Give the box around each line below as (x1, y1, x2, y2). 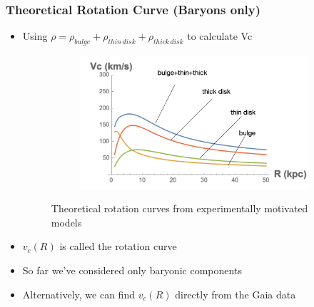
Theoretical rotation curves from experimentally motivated (51, 201, 308, 216)
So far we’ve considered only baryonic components (22, 263, 242, 278)
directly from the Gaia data (175, 286, 296, 301)
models (51, 214, 82, 229)
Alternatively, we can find (22, 286, 135, 301)
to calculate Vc (187, 28, 253, 43)
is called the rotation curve (59, 239, 177, 254)
